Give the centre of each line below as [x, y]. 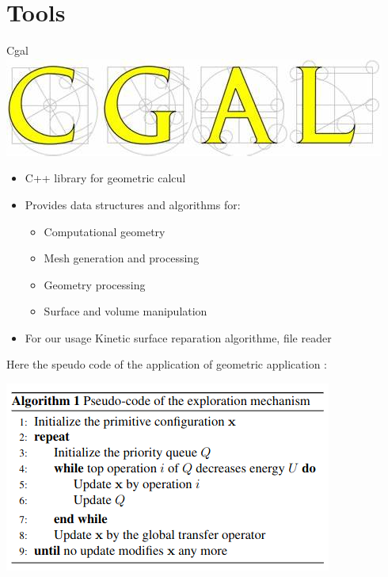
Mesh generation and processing [122, 258]
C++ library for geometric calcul [105, 178]
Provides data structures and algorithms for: [133, 204]
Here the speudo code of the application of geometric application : [167, 364]
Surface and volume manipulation [126, 311]
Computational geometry [105, 231]
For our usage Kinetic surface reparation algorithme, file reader [178, 337]
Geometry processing [95, 284]
